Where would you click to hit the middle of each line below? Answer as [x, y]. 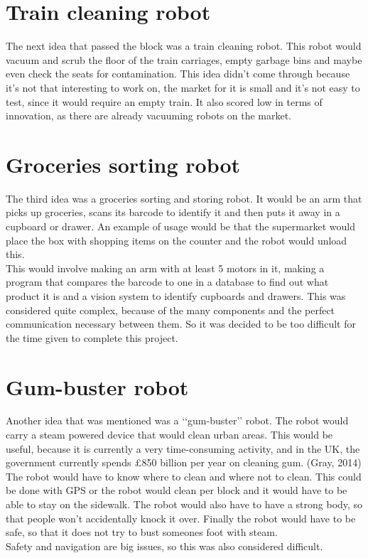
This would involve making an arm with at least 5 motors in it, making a [165, 268]
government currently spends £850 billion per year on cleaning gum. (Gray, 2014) [184, 462]
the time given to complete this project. [92, 337]
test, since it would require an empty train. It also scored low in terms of [164, 101]
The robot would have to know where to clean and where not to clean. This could [184, 476]
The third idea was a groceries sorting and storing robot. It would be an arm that [184, 198]
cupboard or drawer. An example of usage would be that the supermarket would [180, 226]
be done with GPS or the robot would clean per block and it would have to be [177, 490]
